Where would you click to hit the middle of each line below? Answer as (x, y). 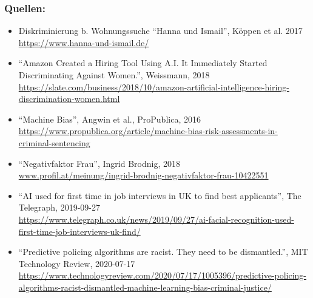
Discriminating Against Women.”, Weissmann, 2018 (114, 75)
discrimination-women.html (69, 99)
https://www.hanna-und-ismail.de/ (84, 42)
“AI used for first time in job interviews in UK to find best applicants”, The (160, 195)
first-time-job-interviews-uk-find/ (79, 231)
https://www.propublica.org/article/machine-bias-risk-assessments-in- (148, 131)
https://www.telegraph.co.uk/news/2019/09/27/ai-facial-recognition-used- (156, 219)
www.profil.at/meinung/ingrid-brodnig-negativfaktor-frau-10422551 (143, 175)
